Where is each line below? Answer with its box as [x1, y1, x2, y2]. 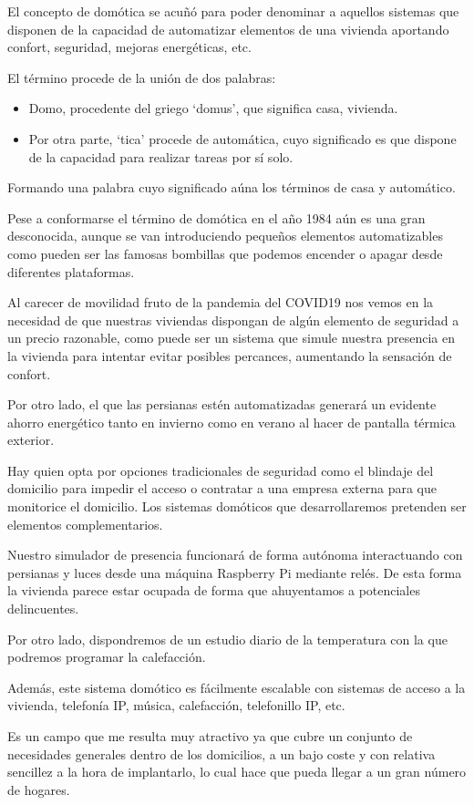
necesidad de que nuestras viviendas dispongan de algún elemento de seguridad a [7, 310, 459, 329]
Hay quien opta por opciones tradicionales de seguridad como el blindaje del [7, 460, 434, 480]
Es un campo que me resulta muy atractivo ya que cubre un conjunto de [7, 727, 413, 745]
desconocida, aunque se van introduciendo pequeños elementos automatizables [7, 226, 443, 245]
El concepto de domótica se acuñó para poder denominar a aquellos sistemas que [7, 2, 459, 20]
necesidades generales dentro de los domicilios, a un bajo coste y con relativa [7, 744, 436, 763]
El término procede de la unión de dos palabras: [7, 67, 276, 87]
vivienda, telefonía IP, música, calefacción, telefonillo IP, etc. [7, 696, 345, 715]
